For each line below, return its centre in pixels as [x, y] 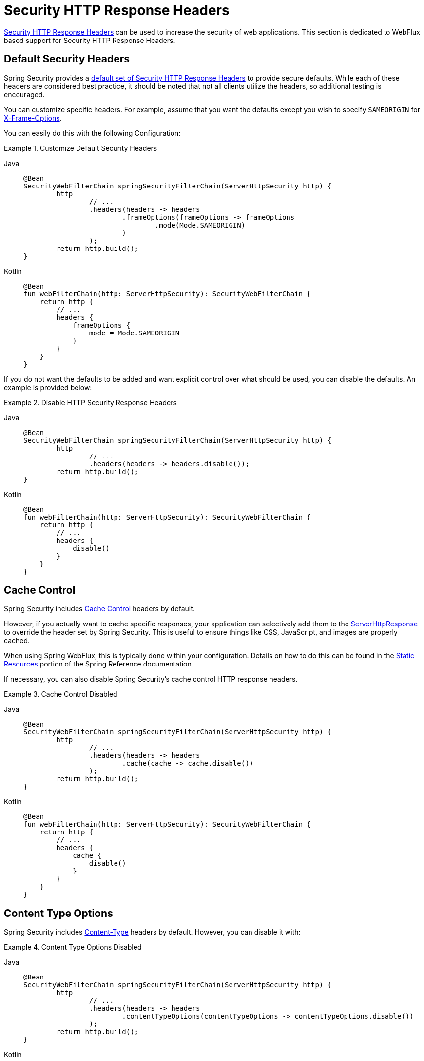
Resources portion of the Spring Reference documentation [98, 664]
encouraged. [24, 94]
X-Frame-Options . [33, 118]
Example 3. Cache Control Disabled [61, 694]
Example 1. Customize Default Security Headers [81, 148]
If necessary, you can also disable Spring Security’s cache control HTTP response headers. [151, 679]
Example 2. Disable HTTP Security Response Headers [90, 402]
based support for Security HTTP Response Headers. [90, 40]
